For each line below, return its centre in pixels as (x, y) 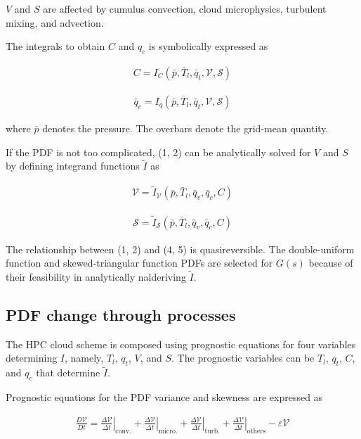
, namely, (84, 358)
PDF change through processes (121, 314)
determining (32, 358)
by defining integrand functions (73, 166)
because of (331, 263)
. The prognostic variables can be (243, 358)
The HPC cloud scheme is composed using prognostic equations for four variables (181, 344)
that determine (68, 373)
